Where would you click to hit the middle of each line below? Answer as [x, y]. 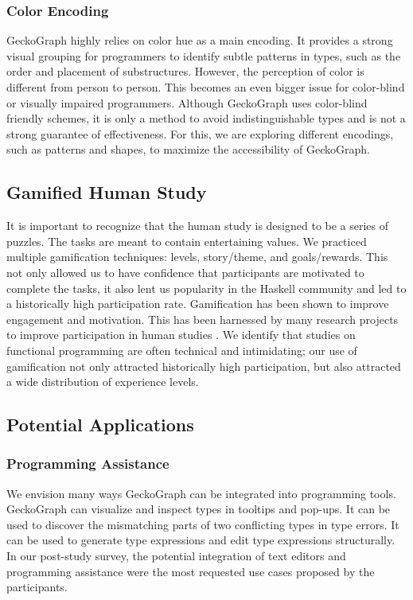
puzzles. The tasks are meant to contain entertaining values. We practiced [187, 241]
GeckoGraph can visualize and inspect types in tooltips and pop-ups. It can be [199, 509]
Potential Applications [100, 425]
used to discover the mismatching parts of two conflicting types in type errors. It [203, 524]
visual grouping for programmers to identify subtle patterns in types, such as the [204, 55]
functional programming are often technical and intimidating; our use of [182, 350]
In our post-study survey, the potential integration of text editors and [176, 556]
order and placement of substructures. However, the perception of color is [185, 71]
